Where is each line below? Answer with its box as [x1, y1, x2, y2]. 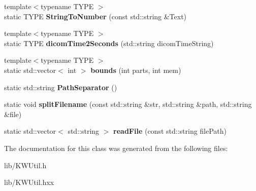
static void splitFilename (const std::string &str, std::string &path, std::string [4, 99, 252, 109]
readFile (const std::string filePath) [113, 126, 227, 136]
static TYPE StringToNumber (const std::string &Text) [4, 11, 187, 21]
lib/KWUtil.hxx [4, 177, 54, 187]
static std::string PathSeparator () [4, 82, 117, 92]
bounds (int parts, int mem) [90, 64, 181, 75]
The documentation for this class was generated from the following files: [4, 142, 228, 153]
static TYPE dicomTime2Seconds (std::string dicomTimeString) [4, 37, 214, 48]
